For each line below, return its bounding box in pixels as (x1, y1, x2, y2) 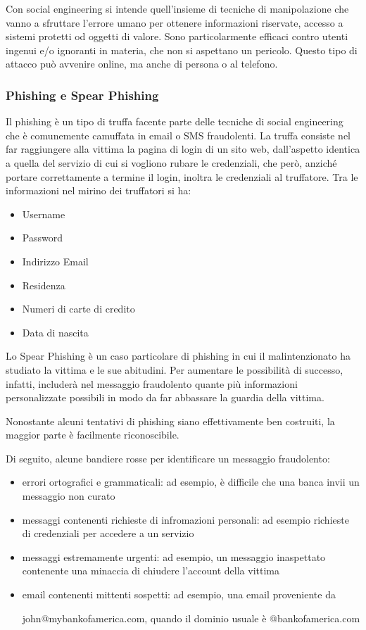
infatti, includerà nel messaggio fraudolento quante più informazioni (6, 376, 298, 391)
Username (22, 206, 65, 221)
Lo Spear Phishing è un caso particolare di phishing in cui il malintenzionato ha (6, 348, 351, 363)
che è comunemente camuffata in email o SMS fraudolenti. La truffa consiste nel (6, 127, 351, 142)
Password (22, 230, 63, 245)
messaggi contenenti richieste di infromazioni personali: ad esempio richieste (22, 512, 349, 527)
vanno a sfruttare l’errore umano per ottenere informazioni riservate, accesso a (6, 15, 343, 30)
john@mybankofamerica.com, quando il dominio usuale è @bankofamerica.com (22, 610, 360, 625)
